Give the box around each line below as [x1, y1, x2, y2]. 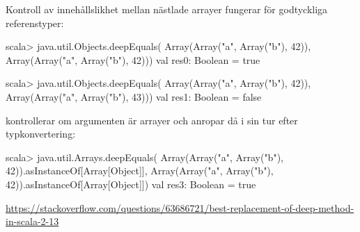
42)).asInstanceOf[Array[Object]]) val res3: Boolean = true [6, 176, 256, 191]
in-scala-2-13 [6, 214, 59, 229]
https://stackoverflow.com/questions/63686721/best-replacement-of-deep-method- [6, 200, 354, 215]
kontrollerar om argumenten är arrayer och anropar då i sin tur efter [6, 113, 298, 127]
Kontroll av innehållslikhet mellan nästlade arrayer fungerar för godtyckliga [6, 2, 328, 16]
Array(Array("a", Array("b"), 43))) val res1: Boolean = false [6, 89, 262, 103]
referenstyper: [6, 15, 64, 30]
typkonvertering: [6, 126, 76, 141]
